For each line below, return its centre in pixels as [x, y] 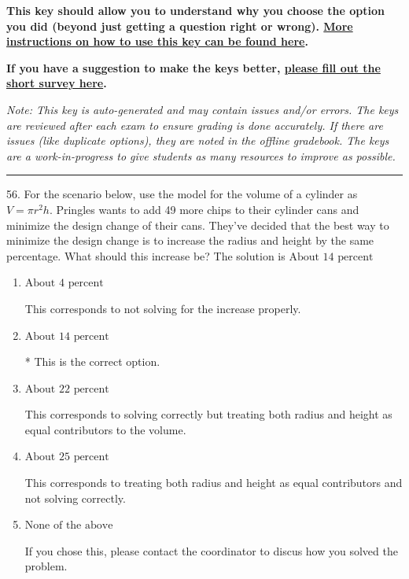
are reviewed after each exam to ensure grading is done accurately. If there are [195, 125]
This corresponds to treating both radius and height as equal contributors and [214, 483]
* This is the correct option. [92, 361]
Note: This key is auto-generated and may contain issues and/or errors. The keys [203, 109]
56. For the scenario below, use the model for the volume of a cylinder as [182, 194]
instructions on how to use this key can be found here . [157, 41]
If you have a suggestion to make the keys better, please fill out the [193, 67]
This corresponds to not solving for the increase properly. [163, 308]
